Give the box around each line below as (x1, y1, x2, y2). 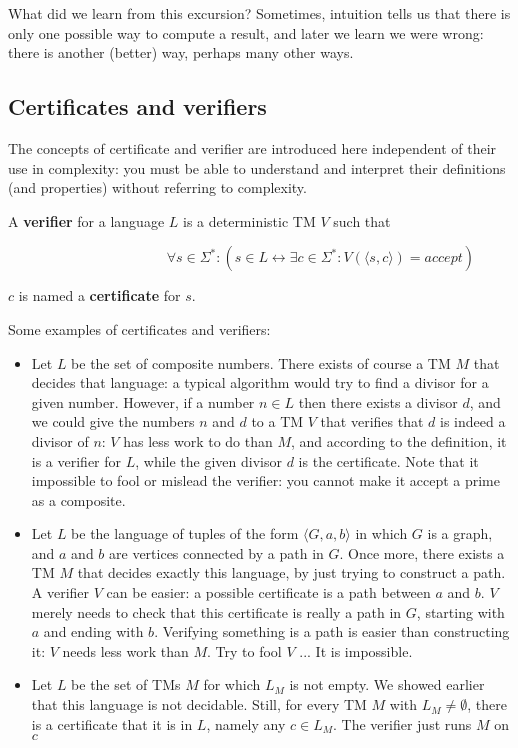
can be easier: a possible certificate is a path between (106, 582, 431, 603)
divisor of (31, 430, 89, 451)
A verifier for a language (8, 210, 165, 231)
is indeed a (440, 411, 506, 432)
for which (203, 674, 261, 695)
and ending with (43, 621, 144, 642)
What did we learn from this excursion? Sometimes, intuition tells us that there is (8, 3, 511, 23)
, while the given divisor (135, 450, 282, 471)
